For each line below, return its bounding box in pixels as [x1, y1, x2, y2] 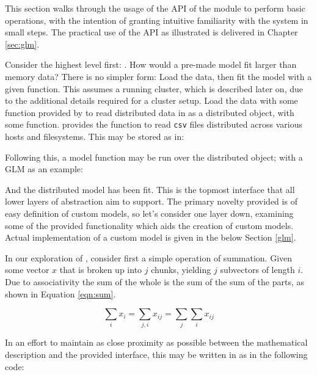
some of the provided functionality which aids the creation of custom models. [5, 219, 294, 231]
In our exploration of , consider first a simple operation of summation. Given [5, 251, 293, 264]
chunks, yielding [151, 263, 211, 276]
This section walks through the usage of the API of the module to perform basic [5, 2, 305, 14]
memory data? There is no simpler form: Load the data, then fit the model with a [5, 70, 312, 82]
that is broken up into [59, 263, 142, 276]
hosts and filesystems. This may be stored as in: [5, 130, 184, 142]
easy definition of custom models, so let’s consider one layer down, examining [5, 206, 294, 219]
